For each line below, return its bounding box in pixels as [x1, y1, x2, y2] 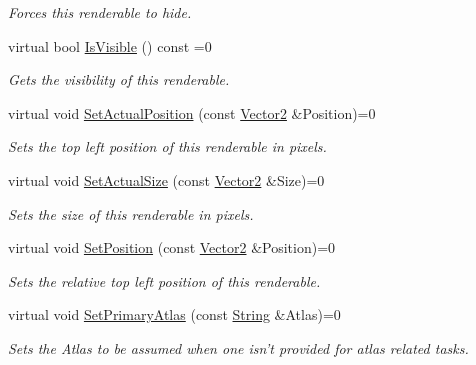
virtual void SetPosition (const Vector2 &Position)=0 [8, 237, 336, 258]
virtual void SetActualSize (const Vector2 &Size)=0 [8, 169, 325, 190]
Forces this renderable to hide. [8, 2, 192, 22]
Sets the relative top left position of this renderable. [8, 270, 321, 291]
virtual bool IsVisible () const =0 [8, 35, 212, 56]
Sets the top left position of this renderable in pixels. [8, 136, 327, 157]
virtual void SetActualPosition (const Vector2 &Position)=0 [8, 102, 376, 123]
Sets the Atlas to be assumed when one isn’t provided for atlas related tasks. [8, 337, 469, 358]
